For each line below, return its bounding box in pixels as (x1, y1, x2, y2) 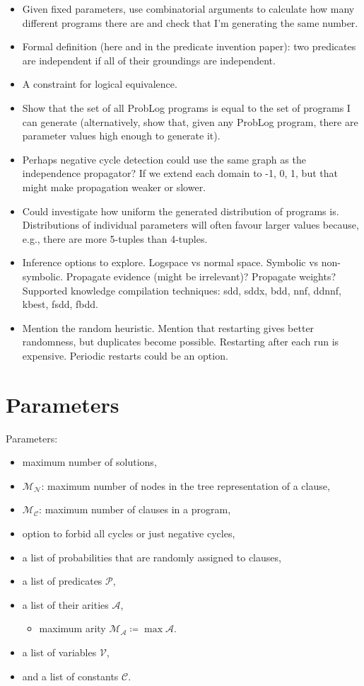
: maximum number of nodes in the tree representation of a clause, (41, 478, 330, 493)
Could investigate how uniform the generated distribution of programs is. (22, 203, 339, 218)
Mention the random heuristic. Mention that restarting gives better (22, 320, 315, 335)
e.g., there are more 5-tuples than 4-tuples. (22, 231, 208, 246)
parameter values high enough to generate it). (22, 128, 221, 143)
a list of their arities (22, 597, 109, 612)
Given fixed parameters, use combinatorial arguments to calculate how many (22, 1, 355, 16)
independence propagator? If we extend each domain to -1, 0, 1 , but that (22, 166, 338, 181)
